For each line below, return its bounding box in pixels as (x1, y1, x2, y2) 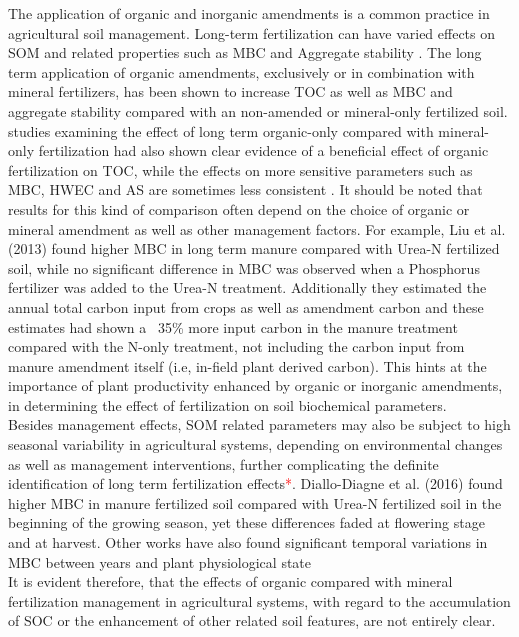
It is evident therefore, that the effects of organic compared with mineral (8, 571, 453, 592)
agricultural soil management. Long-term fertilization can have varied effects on (8, 22, 496, 43)
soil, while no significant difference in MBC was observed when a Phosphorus (8, 257, 480, 278)
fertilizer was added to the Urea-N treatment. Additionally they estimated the (8, 277, 487, 298)
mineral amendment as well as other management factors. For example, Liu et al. (8, 218, 506, 239)
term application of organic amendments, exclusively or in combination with (8, 61, 475, 82)
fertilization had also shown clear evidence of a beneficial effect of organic (38, 140, 489, 161)
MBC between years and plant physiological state (8, 551, 312, 572)
